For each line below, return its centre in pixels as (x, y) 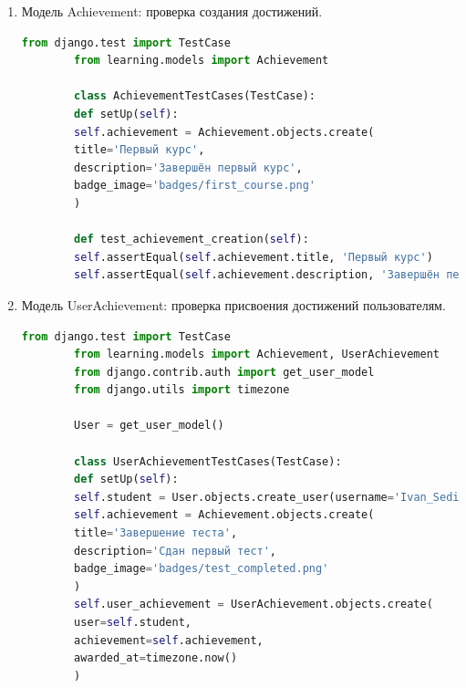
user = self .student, (133, 622)
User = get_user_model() (149, 426)
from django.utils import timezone (182, 390)
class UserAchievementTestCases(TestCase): (208, 461)
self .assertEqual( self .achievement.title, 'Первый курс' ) (254, 257)
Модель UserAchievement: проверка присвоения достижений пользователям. (233, 304)
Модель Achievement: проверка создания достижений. (172, 11)
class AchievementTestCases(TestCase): (195, 96)
